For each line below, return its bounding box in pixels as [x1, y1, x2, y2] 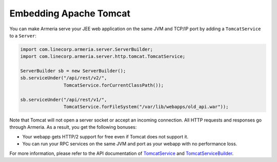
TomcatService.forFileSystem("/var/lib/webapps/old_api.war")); [63, 104, 229, 110]
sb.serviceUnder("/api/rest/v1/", [20, 96, 107, 103]
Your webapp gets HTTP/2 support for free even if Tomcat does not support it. [22, 133, 189, 139]
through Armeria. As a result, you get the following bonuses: [9, 124, 137, 130]
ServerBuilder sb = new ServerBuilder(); [20, 68, 126, 74]
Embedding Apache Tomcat [9, 8, 131, 19]
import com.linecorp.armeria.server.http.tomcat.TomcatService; [20, 54, 186, 59]
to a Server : [9, 32, 37, 38]
